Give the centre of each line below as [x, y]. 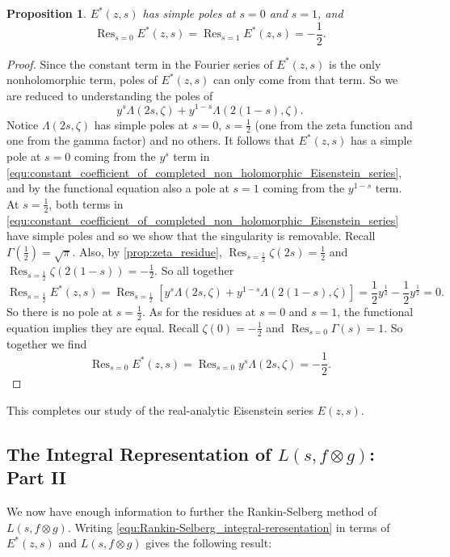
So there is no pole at [60, 311]
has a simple [381, 140]
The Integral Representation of [139, 453]
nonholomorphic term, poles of [82, 80]
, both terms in [86, 203]
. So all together [194, 270]
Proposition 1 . [46, 13]
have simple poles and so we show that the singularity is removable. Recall [191, 236]
